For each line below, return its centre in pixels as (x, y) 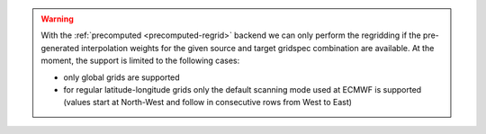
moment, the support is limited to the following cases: (140, 61)
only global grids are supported (121, 77)
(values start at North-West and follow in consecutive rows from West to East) (208, 103)
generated (60, 48)
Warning (57, 19)
